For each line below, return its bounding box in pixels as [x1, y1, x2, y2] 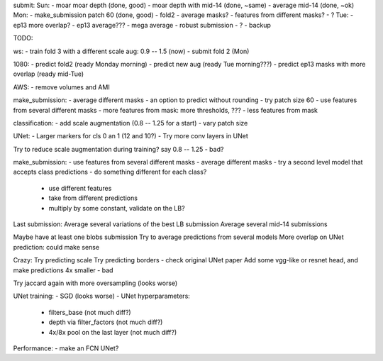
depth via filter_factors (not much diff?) [48, 318, 163, 326]
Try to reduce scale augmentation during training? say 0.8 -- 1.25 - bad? [13, 145, 224, 153]
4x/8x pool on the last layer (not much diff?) [48, 328, 177, 336]
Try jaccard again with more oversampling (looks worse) [13, 279, 178, 287]
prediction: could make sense [13, 243, 99, 251]
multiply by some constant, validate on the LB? [48, 204, 185, 212]
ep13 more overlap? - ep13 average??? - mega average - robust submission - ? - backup [13, 21, 271, 29]
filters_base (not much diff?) [48, 308, 131, 316]
